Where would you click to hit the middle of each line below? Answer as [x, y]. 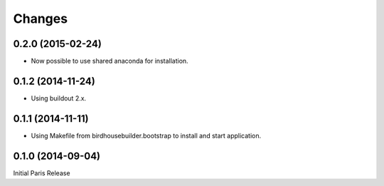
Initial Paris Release [42, 173]
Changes [40, 19]
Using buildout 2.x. [59, 98]
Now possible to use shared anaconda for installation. [110, 61]
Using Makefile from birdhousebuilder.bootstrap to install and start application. [146, 135]
